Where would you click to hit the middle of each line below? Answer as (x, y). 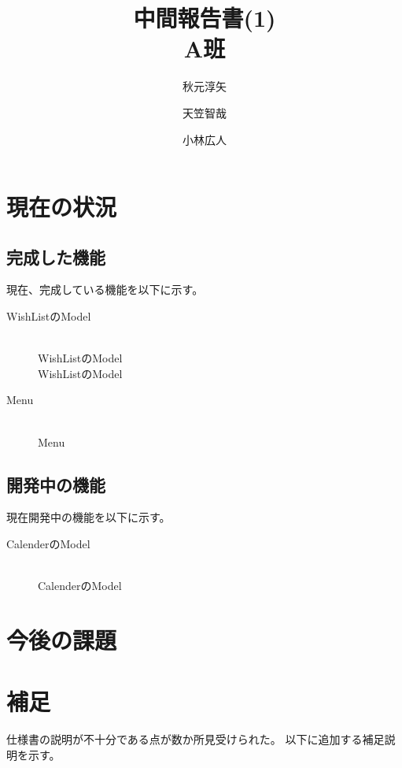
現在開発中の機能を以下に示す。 (89, 517)
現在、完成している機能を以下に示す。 (105, 289)
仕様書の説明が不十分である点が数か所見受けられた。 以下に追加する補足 (195, 739)
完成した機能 (56, 256)
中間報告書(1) (205, 18)
